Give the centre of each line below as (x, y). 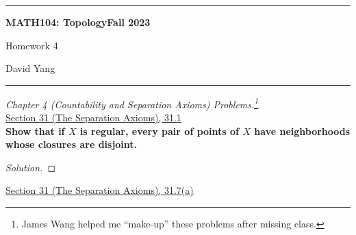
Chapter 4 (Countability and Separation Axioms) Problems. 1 (132, 103)
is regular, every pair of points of (160, 131)
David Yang (30, 68)
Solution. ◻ (31, 167)
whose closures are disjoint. (72, 144)
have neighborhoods (302, 131)
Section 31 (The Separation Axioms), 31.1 (93, 117)
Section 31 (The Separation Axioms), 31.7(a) (100, 190)
